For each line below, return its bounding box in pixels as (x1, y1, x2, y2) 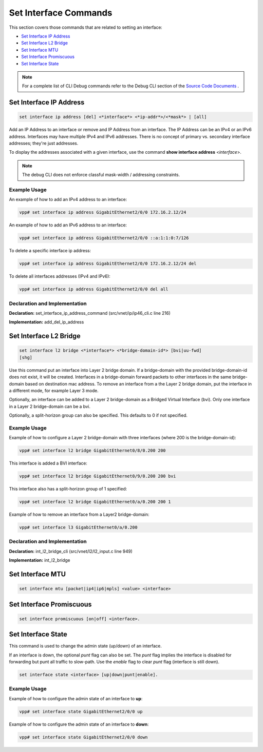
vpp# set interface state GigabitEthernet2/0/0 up (19, 709, 143, 714)
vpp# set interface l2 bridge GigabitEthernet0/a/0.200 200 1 (19, 499, 171, 505)
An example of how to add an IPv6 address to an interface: (9, 222, 127, 228)
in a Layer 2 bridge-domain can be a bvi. (9, 403, 91, 409)
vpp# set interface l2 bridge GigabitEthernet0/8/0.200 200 (19, 448, 166, 453)
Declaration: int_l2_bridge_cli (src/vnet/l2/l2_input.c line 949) (9, 548, 132, 554)
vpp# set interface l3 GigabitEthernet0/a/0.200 (19, 525, 138, 530)
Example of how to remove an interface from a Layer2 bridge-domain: (9, 511, 150, 517)
